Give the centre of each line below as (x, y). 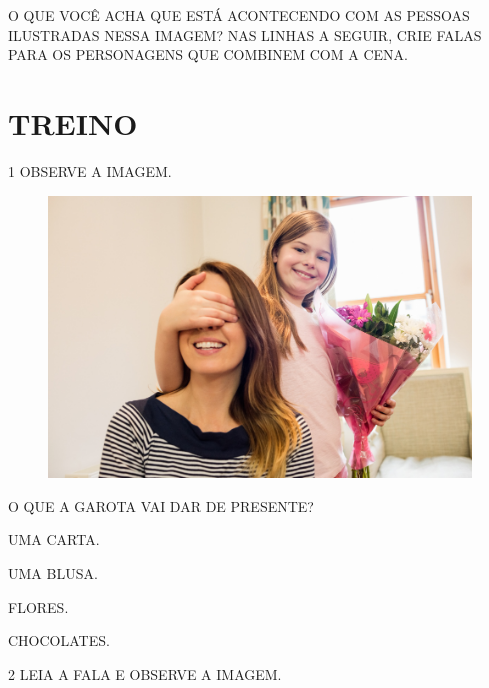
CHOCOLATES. (59, 640)
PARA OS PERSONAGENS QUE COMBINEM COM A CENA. (208, 54)
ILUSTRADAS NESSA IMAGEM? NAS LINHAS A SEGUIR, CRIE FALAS (245, 34)
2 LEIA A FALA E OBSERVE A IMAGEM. (145, 673)
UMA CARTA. (54, 539)
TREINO (73, 122)
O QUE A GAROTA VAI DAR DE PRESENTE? (161, 505)
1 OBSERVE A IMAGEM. (90, 170)
